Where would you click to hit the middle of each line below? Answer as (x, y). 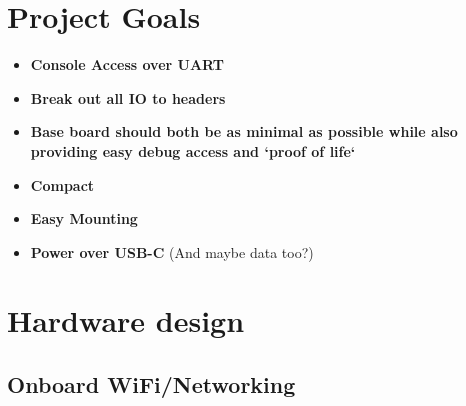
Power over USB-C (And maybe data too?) (172, 251)
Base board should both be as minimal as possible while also (244, 131)
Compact (62, 184)
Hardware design (126, 320)
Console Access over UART (127, 64)
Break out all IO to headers (128, 97)
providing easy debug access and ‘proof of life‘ (193, 150)
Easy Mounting (84, 218)
